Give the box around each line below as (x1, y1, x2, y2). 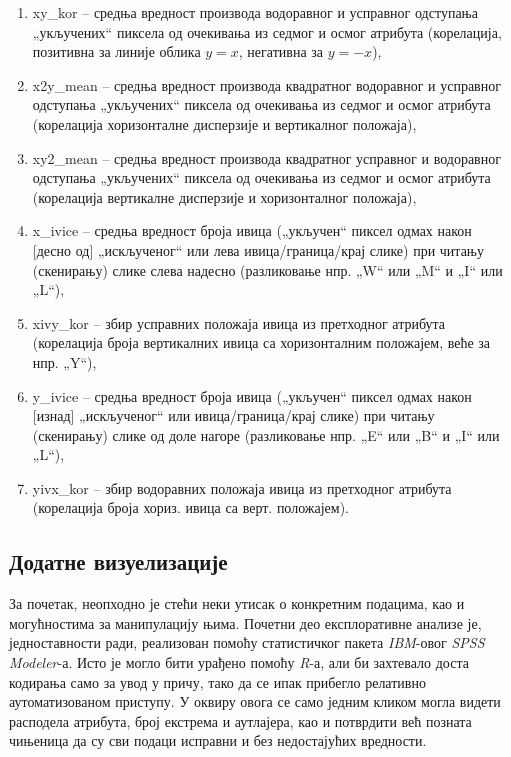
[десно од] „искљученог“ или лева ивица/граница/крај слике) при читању (32, 239, 484, 260)
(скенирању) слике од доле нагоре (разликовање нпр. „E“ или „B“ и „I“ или (32, 424, 500, 445)
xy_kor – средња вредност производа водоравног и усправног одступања (32, 2, 478, 22)
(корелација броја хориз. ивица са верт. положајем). (32, 497, 350, 518)
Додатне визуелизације (9, 546, 228, 577)
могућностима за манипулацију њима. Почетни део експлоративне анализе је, (9, 612, 482, 633)
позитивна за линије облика (32, 41, 201, 62)
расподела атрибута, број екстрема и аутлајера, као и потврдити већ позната (9, 710, 472, 731)
